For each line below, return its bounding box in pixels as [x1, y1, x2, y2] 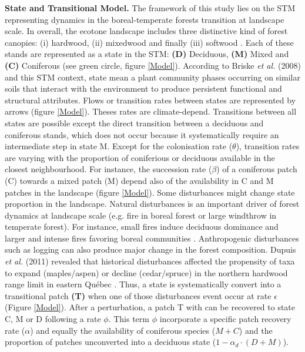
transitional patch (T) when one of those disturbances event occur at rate [5, 289, 272, 301]
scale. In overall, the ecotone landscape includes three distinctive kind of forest [5, 25, 288, 37]
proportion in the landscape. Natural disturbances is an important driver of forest [5, 197, 300, 210]
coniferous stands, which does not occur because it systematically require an [5, 128, 279, 140]
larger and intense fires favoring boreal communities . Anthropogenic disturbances [5, 232, 299, 244]
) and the [239, 324, 273, 336]
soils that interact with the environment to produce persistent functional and [5, 82, 282, 95]
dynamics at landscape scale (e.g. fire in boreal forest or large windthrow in [5, 209, 277, 221]
